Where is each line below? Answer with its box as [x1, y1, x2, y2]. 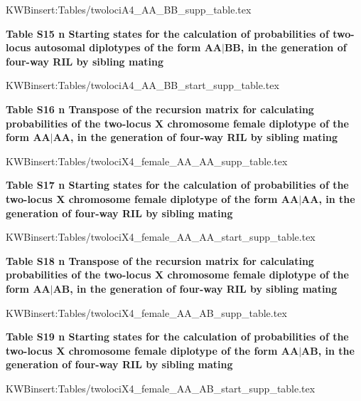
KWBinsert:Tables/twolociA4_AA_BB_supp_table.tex [6, 2, 252, 16]
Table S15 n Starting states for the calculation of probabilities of [6, 26, 329, 41]
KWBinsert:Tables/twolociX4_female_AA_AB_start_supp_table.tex [6, 380, 316, 395]
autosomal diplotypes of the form [34, 40, 201, 55]
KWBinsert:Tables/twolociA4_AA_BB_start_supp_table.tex [6, 78, 279, 93]
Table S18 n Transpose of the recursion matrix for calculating [6, 253, 314, 268]
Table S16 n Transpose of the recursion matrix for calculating [6, 101, 314, 116]
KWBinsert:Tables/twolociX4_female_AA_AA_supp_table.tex [6, 153, 288, 168]
